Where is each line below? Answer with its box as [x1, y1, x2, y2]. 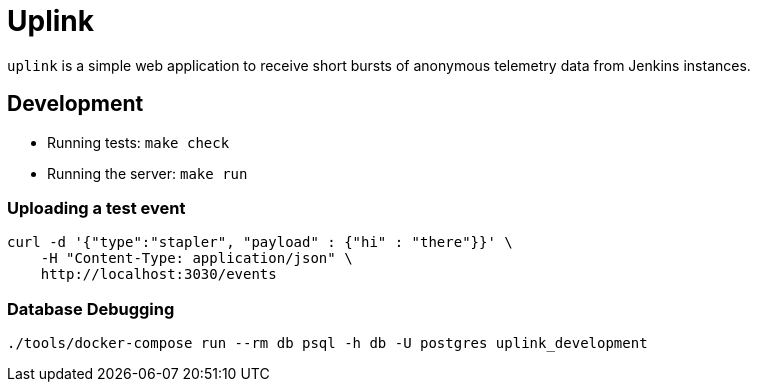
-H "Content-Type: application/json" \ [40, 250, 353, 267]
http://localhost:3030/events [40, 266, 277, 283]
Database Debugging [7, 298, 175, 319]
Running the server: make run [47, 164, 248, 182]
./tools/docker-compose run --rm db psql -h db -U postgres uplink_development [7, 335, 648, 352]
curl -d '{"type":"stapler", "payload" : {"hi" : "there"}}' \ [7, 234, 513, 251]
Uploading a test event [7, 197, 186, 218]
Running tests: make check [47, 133, 230, 151]
